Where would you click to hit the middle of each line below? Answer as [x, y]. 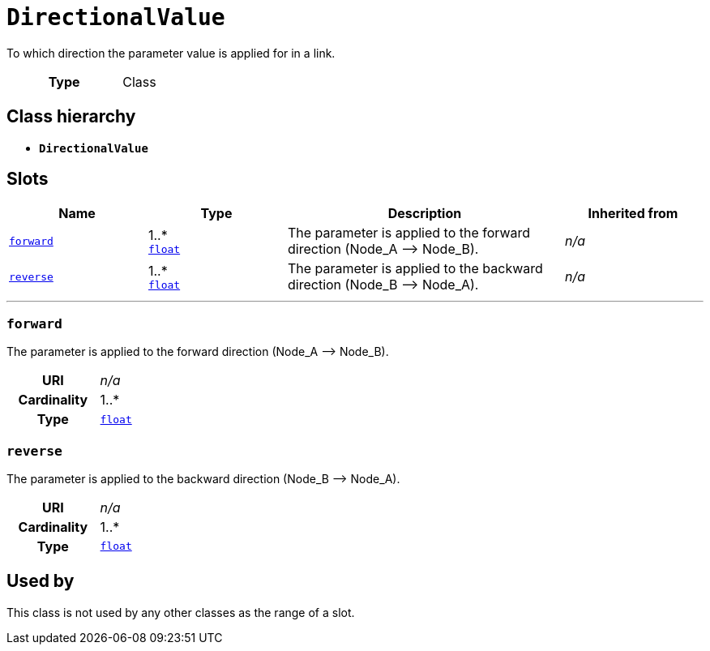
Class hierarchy [71, 117]
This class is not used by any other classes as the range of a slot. [181, 612]
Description [425, 214]
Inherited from [633, 214]
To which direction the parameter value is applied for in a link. [171, 53]
